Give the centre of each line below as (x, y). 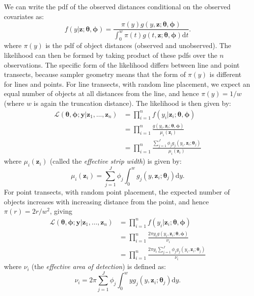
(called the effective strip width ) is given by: (116, 161)
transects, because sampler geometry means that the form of (95, 74)
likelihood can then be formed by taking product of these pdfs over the (111, 55)
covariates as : (24, 16)
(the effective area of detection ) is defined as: (99, 266)
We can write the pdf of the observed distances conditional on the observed (117, 6)
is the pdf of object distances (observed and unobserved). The (138, 45)
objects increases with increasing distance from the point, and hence (106, 201)
